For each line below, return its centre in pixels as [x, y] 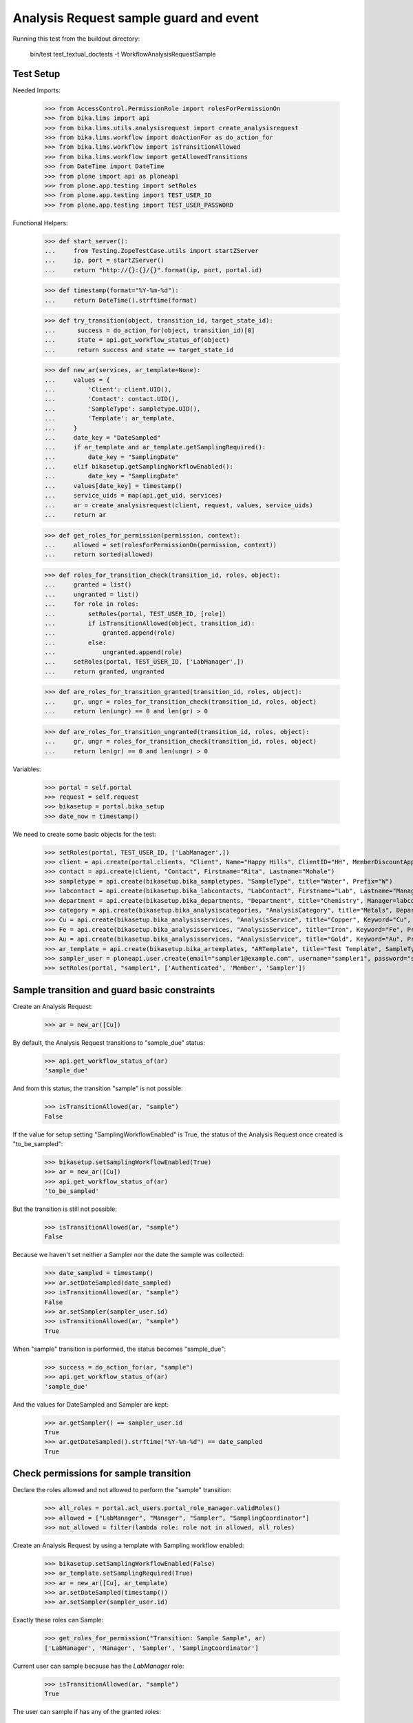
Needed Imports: [37, 90]
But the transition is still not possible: [65, 1209]
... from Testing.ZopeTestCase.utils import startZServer [151, 251]
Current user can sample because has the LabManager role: [98, 1666]
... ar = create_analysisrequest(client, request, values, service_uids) [179, 505]
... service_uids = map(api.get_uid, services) [134, 496]
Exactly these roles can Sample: [58, 1620]
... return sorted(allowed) [99, 554]
